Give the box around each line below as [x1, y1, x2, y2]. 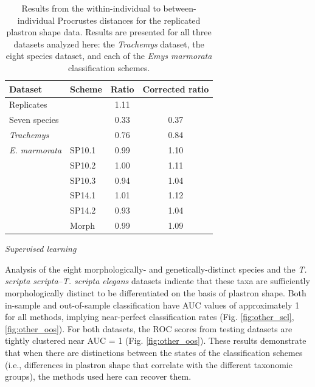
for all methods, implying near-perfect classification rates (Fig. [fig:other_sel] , [5, 310, 294, 323]
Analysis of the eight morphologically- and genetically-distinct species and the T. [5, 262, 307, 275]
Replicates [9, 98, 47, 111]
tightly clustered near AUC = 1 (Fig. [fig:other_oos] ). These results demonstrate [5, 334, 306, 347]
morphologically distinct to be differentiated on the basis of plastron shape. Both [5, 287, 306, 299]
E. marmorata [9, 143, 62, 156]
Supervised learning [5, 242, 77, 255]
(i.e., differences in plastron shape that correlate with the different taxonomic [5, 358, 292, 371]
